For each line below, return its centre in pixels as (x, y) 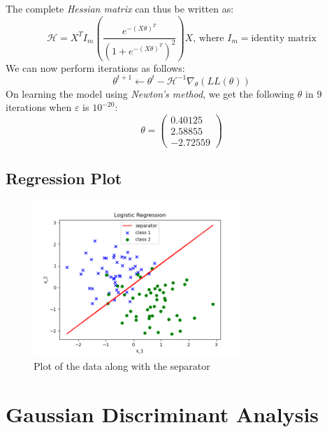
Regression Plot (64, 178)
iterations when (39, 107)
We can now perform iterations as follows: (95, 67)
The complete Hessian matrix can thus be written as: (120, 8)
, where (209, 38)
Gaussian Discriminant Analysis (162, 414)
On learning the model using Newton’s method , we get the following (150, 93)
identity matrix (284, 38)
